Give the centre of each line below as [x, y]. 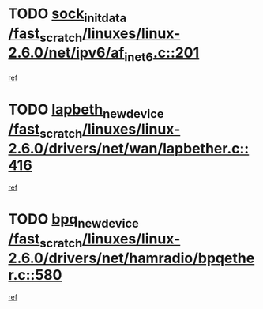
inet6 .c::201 [162, 54]
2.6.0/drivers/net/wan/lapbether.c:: [129, 149]
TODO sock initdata [68, 15]
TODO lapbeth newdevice [86, 111]
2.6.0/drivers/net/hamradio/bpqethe [131, 258]
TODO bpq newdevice [74, 220]
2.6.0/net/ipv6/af [66, 53]
